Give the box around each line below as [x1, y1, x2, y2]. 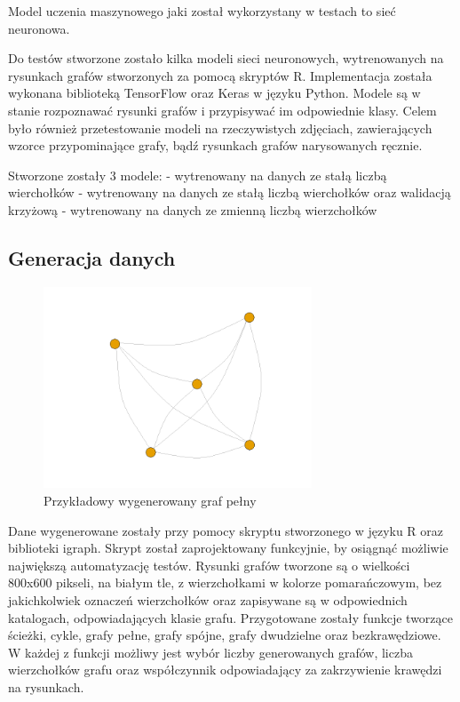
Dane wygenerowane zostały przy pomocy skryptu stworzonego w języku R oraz [8, 521, 444, 539]
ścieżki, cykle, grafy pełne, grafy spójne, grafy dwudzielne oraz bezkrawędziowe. [8, 626, 441, 644]
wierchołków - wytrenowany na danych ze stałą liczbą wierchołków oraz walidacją [8, 183, 451, 202]
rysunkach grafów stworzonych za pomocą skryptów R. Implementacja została [8, 66, 432, 84]
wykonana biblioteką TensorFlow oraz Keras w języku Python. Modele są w [8, 84, 421, 102]
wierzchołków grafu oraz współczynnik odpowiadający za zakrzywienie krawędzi [8, 660, 442, 679]
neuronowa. [8, 19, 70, 37]
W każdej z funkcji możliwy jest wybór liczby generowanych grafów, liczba [8, 642, 413, 661]
